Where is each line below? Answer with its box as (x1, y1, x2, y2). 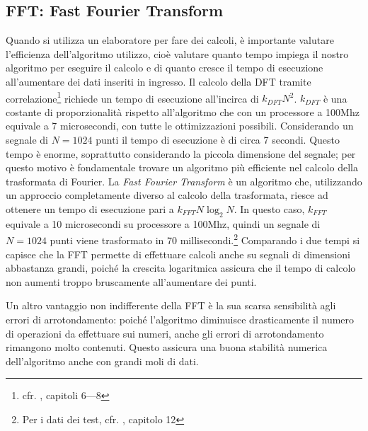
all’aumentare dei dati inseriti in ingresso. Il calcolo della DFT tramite (6, 74, 311, 88)
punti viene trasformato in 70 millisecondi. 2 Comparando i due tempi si (50, 231, 360, 248)
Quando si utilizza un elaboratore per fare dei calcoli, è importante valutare (6, 33, 334, 47)
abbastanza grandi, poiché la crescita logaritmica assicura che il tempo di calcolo (6, 260, 356, 275)
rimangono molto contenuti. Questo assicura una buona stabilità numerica (6, 340, 328, 355)
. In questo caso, (234, 201, 305, 216)
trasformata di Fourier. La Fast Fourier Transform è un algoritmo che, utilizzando (6, 173, 362, 188)
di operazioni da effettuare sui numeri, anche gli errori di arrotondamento (6, 326, 324, 340)
